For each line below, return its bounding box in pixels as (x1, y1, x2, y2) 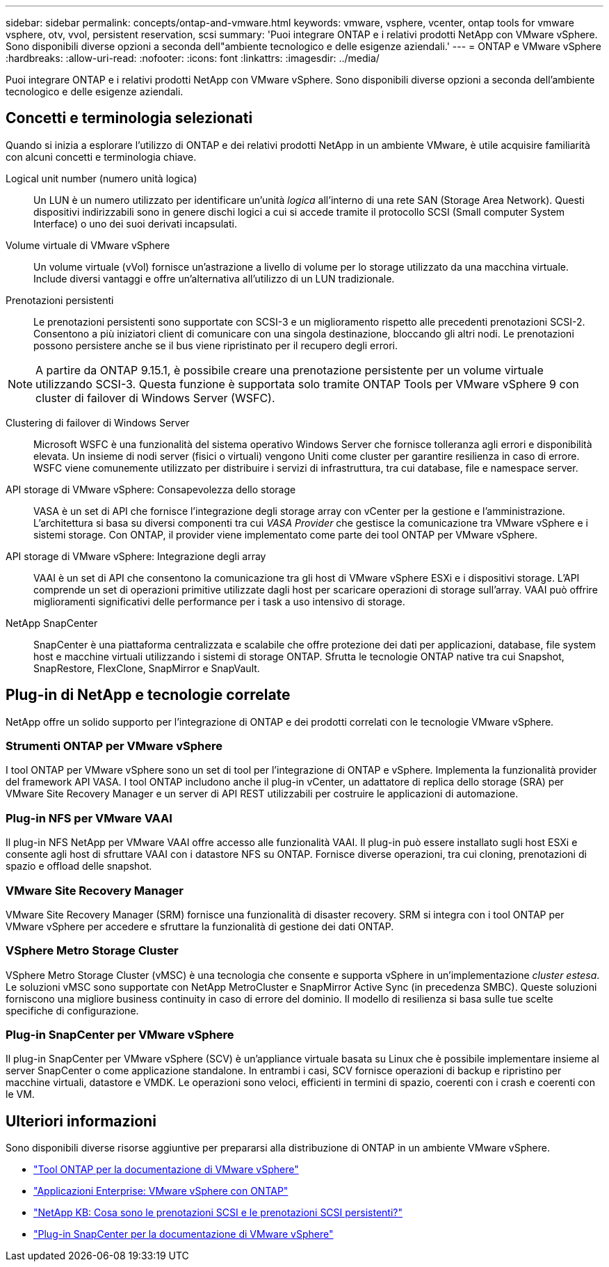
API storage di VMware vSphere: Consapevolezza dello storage (6, 483, 296, 495)
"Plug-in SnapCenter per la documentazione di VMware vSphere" (33, 1228, 334, 1241)
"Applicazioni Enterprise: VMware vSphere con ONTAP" (33, 1185, 289, 1197)
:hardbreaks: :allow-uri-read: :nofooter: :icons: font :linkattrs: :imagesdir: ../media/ (6, 52, 380, 64)
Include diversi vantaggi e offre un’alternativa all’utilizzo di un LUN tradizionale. (33, 272, 395, 285)
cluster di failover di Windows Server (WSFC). (35, 390, 275, 405)
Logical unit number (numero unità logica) (6, 172, 197, 184)
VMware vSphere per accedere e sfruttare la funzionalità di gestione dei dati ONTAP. (6, 920, 394, 932)
